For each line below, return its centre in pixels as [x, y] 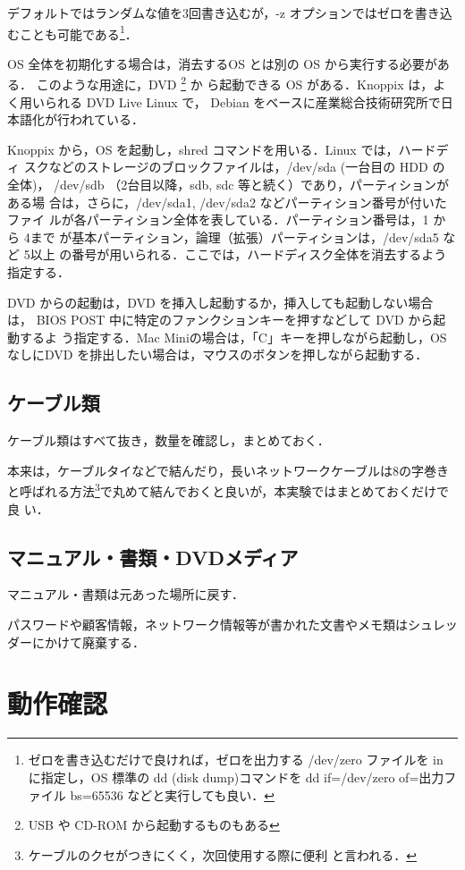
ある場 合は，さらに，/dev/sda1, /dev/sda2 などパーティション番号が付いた [227, 202]
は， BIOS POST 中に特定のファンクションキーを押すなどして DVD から [220, 320]
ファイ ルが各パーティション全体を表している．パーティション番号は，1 [218, 220]
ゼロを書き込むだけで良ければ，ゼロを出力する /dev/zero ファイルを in [236, 760]
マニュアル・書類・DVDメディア [153, 557]
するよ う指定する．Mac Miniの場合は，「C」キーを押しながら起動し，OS [233, 337]
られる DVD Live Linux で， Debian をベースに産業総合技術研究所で [242, 101]
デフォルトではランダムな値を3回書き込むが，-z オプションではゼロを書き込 [230, 13]
